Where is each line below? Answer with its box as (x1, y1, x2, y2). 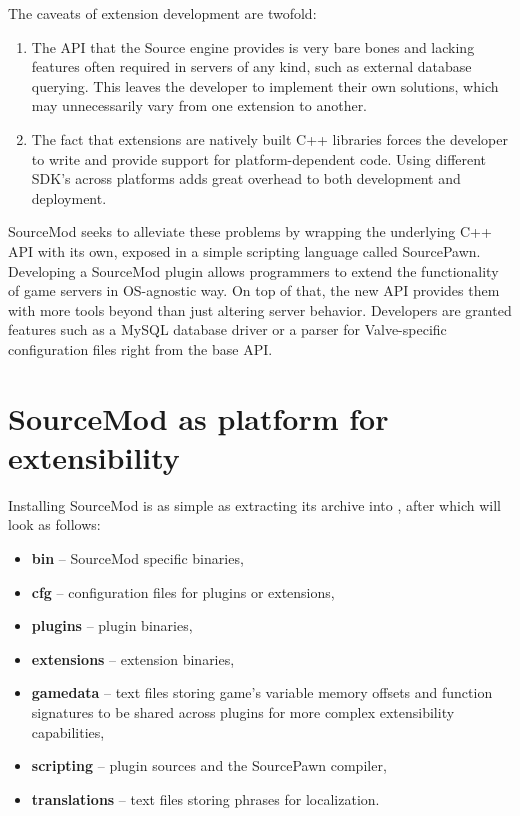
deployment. (31, 187, 107, 208)
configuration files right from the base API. (8, 338, 273, 359)
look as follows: (8, 514, 101, 535)
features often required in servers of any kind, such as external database (31, 56, 472, 77)
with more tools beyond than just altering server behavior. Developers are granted (8, 299, 512, 320)
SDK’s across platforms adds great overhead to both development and (31, 168, 461, 189)
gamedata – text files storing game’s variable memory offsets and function (31, 682, 493, 703)
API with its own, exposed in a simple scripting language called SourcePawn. (8, 240, 481, 261)
